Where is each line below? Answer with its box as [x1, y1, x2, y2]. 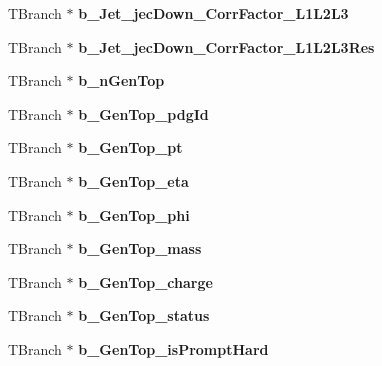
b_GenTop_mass [78, 238, 202, 259]
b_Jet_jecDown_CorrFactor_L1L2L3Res [78, 36, 375, 57]
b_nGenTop [78, 70, 165, 91]
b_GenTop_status [78, 305, 210, 326]
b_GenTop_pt [78, 137, 183, 158]
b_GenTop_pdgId [78, 103, 209, 124]
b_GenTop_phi [78, 204, 190, 225]
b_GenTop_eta [78, 170, 189, 191]
